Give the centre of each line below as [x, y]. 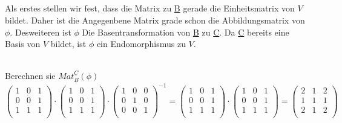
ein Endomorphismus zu [141, 44]
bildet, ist [68, 44]
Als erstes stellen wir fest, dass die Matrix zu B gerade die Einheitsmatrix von [150, 8]
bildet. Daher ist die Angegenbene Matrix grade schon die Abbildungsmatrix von [155, 20]
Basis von [23, 44]
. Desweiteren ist [41, 32]
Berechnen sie [30, 76]
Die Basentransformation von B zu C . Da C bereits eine [186, 32]
